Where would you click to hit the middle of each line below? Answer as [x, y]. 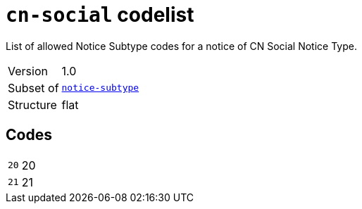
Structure [32, 104]
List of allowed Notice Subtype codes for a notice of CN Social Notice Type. [181, 46]
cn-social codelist [100, 15]
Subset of [33, 88]
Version [28, 71]
